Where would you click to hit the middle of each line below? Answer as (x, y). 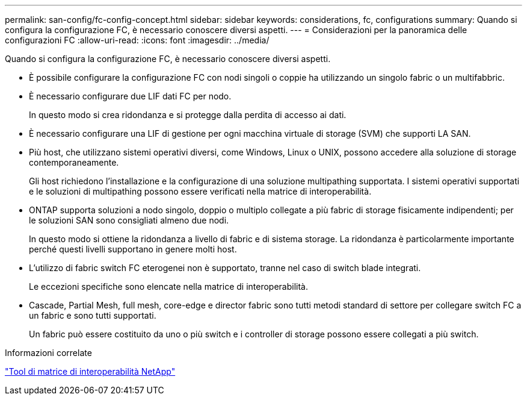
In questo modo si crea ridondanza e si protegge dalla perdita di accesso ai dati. (188, 115)
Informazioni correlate (48, 353)
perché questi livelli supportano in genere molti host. (133, 249)
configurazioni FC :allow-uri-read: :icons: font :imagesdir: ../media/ (137, 40)
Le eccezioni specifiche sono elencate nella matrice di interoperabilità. (168, 286)
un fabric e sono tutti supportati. (93, 315)
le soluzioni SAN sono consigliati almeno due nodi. (129, 220)
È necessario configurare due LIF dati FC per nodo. (130, 96)
